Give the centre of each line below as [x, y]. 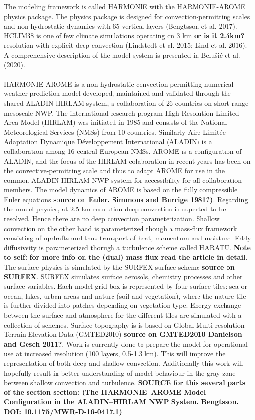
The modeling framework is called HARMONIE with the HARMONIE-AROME [125, 6]
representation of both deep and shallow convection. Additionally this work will [124, 363]
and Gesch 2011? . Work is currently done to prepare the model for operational [126, 344]
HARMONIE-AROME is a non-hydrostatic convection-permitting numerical [119, 83]
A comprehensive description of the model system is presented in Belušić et [117, 54]
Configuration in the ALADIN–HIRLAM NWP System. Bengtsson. [121, 402]
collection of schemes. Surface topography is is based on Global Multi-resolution [124, 324]
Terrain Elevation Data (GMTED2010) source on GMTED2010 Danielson [123, 334]
